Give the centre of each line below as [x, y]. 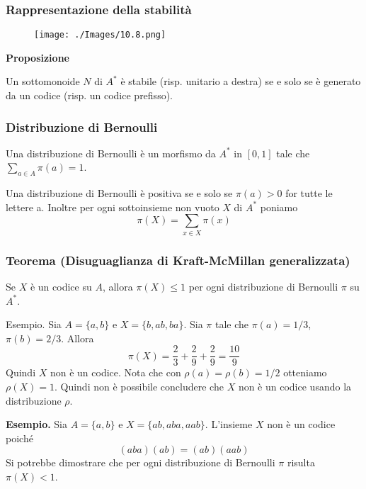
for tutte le [309, 193]
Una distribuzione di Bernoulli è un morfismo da [111, 153]
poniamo [279, 207]
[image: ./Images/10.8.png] [100, 35]
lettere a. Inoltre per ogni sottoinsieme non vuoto [113, 207]
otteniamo [305, 372]
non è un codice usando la [295, 387]
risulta [301, 462]
